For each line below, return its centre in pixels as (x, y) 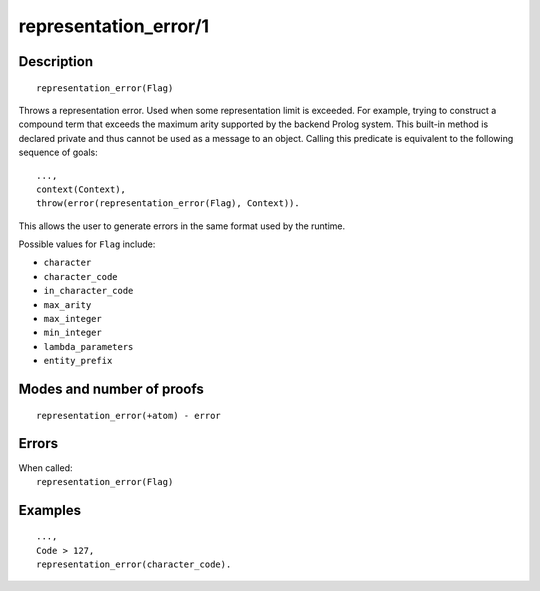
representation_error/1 (114, 26)
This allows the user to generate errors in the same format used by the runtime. (182, 226)
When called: (45, 467)
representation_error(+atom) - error (129, 415)
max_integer (72, 319)
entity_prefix (78, 361)
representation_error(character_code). (134, 564)
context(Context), (81, 189)
